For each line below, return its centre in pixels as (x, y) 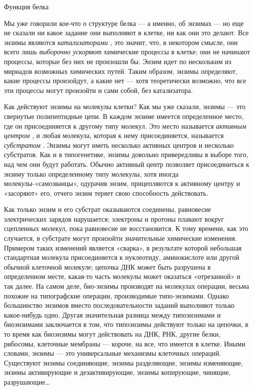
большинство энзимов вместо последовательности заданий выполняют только (119, 305)
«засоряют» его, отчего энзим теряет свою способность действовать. (106, 193)
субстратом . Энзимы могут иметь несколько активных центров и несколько (119, 145)
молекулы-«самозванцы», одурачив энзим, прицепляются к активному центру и (122, 183)
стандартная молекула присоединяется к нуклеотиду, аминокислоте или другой (122, 257)
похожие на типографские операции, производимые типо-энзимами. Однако (116, 295)
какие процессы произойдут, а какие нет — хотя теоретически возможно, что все (125, 80)
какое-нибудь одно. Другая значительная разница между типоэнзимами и (112, 314)
